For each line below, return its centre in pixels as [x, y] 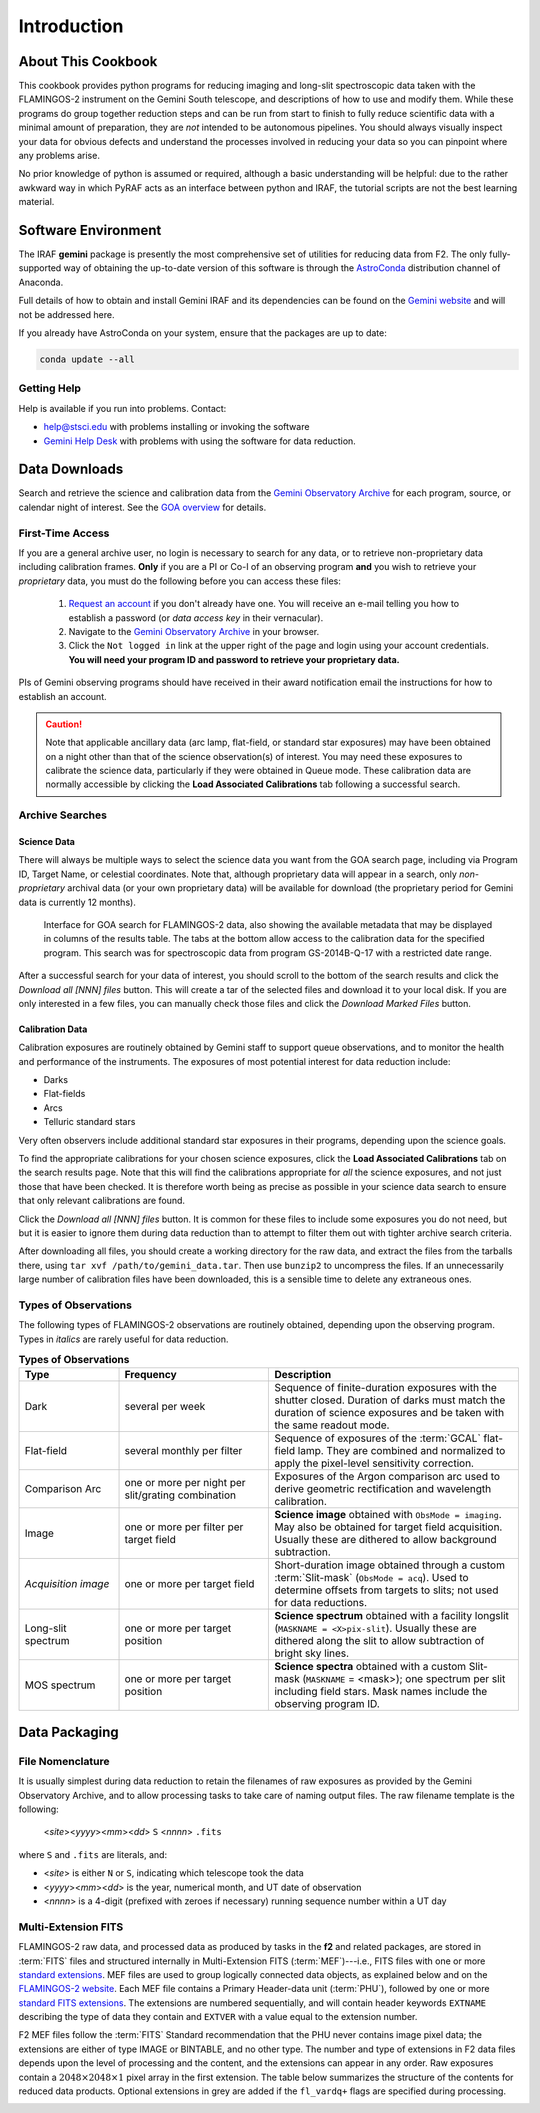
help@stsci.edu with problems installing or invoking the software [176, 427]
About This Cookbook [88, 61]
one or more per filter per [184, 1527]
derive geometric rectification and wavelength [383, 1489]
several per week [165, 1407]
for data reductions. [321, 1603]
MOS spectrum [60, 1685]
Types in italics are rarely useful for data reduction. [123, 1339]
